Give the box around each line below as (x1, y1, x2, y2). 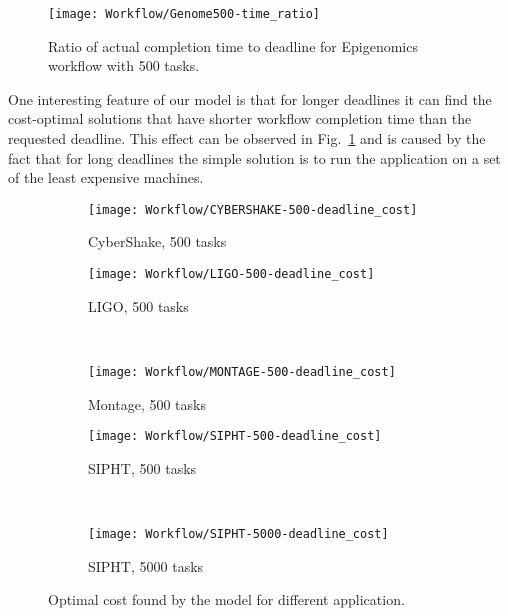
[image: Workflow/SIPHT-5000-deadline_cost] (88, 527, 389, 541)
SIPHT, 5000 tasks (88, 555, 204, 576)
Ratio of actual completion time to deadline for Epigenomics (48, 35, 418, 56)
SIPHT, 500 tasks (88, 457, 197, 478)
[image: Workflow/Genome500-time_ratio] (48, 7, 321, 21)
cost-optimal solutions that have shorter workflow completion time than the (8, 108, 472, 129)
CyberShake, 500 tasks (88, 231, 227, 252)
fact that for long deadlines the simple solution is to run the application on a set (8, 147, 501, 168)
